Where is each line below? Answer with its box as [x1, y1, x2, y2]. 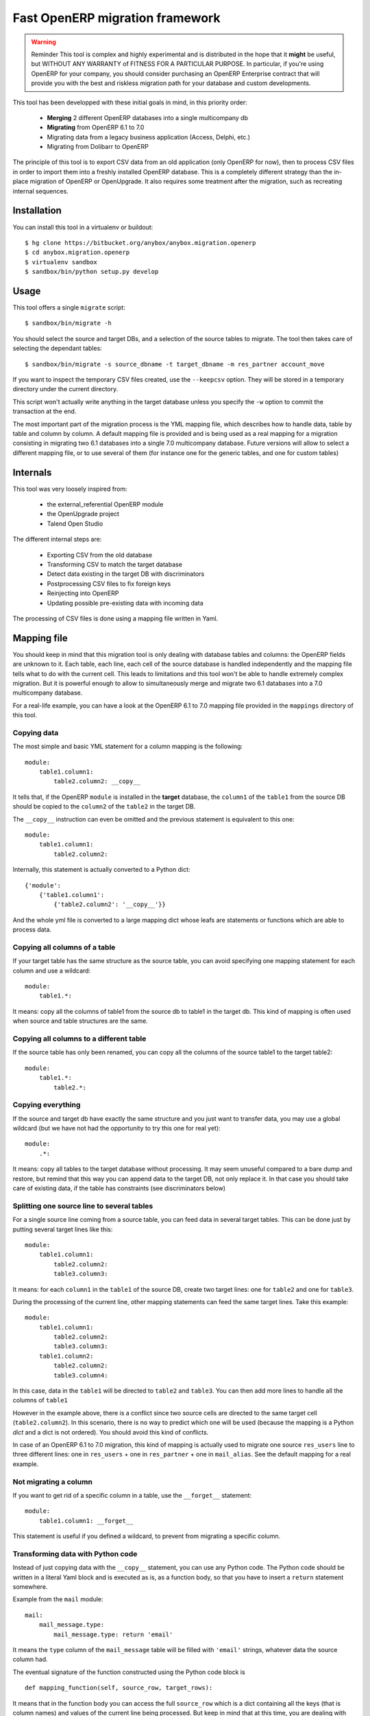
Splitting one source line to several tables [12, 1201, 153, 1211]
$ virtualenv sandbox [25, 258, 97, 266]
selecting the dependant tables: [12, 344, 102, 353]
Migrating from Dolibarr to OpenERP [47, 143, 149, 151]
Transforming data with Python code [12, 1549, 138, 1558]
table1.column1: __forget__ [38, 1517, 134, 1524]
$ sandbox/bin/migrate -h [25, 319, 112, 327]
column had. [12, 1655, 48, 1664]
